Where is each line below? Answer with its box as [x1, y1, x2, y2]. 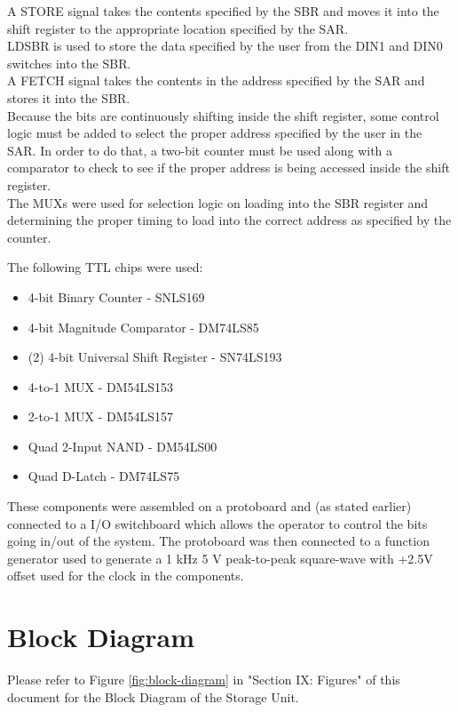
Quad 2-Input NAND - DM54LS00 [28, 436, 217, 455]
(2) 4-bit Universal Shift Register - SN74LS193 [28, 348, 282, 366]
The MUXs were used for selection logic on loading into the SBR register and [7, 193, 429, 212]
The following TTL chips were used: [7, 258, 203, 276]
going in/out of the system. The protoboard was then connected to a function [7, 532, 430, 550]
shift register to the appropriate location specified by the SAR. [7, 19, 349, 37]
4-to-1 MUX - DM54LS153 [28, 377, 174, 396]
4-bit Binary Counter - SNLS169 [28, 287, 205, 306]
